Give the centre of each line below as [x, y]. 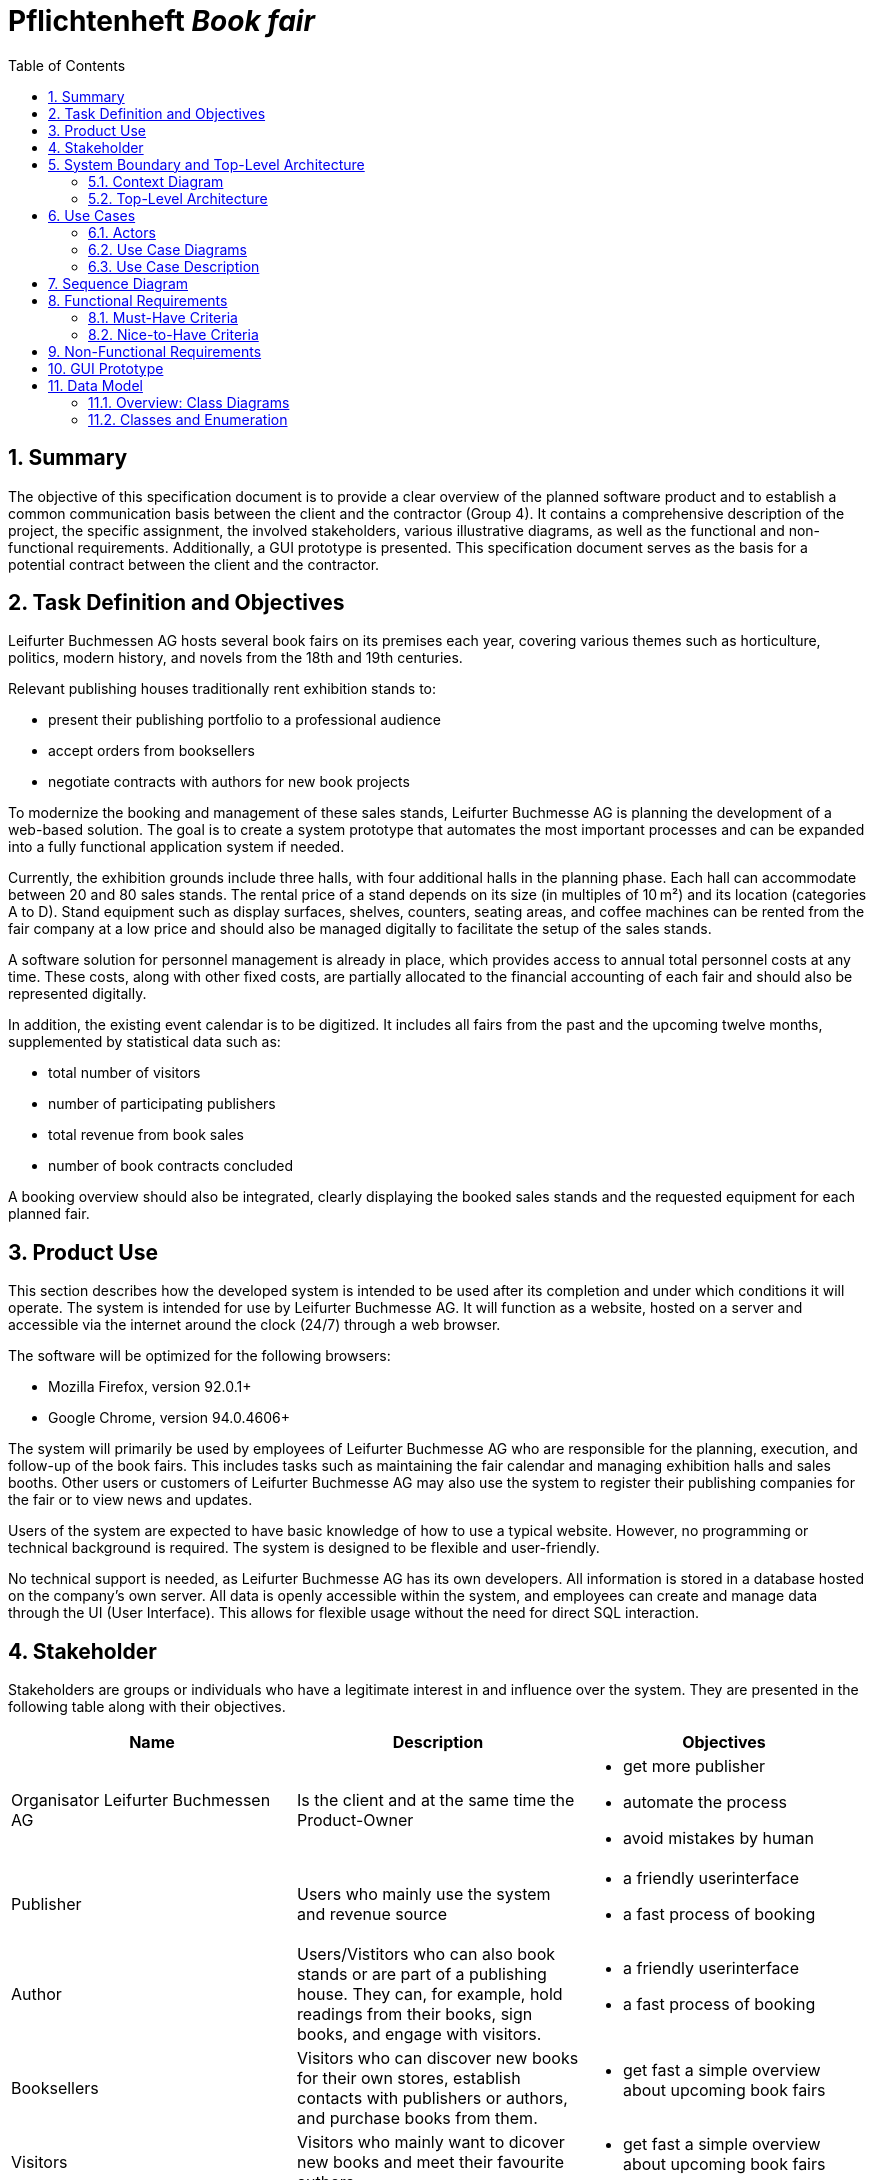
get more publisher [694, 1766]
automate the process [705, 1802]
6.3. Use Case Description [174, 266]
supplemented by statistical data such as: [144, 1042]
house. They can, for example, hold [429, 1994]
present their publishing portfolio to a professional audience [244, 720]
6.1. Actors [122, 232]
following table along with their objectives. [147, 1707]
